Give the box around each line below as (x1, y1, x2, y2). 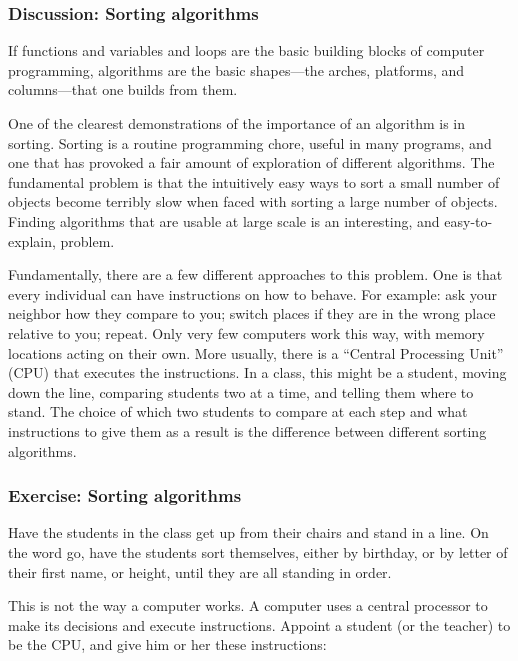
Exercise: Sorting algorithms (8, 483, 242, 508)
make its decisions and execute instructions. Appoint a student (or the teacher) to (8, 614, 511, 635)
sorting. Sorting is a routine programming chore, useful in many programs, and (8, 132, 492, 153)
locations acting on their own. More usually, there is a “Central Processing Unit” (8, 342, 504, 363)
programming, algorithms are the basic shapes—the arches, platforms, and (8, 59, 465, 80)
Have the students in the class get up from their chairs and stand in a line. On (8, 522, 489, 543)
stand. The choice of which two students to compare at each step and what (8, 401, 468, 422)
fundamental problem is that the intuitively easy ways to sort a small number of (8, 171, 500, 192)
